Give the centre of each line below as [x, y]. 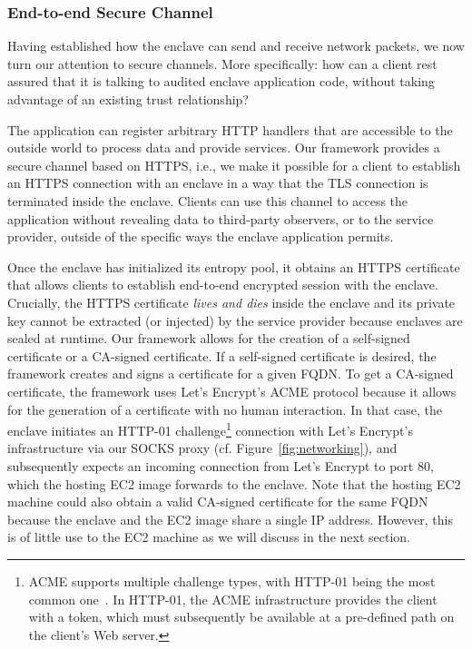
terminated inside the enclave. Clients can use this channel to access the [208, 200]
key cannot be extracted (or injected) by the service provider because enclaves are [235, 320]
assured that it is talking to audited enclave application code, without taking [221, 81]
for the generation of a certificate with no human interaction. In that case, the [225, 409]
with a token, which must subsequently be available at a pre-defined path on [241, 617]
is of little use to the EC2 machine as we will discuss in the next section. [209, 537]
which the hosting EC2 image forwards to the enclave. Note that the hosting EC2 [234, 483]
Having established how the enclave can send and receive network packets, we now [236, 46]
